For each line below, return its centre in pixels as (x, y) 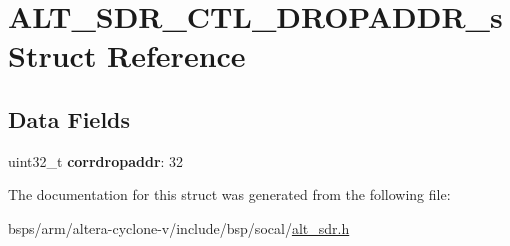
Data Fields (69, 118)
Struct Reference (127, 55)
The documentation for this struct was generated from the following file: (229, 194)
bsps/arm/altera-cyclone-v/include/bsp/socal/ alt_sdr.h (179, 227)
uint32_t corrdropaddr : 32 (96, 160)
